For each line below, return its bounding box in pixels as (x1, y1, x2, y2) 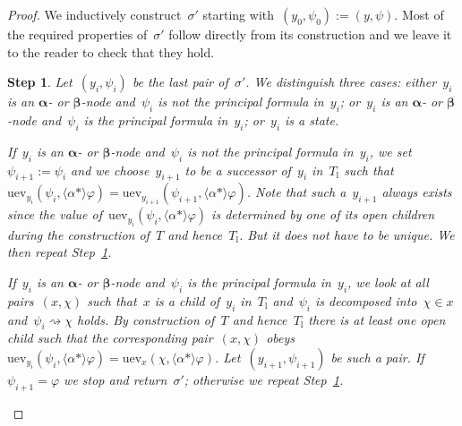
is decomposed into (315, 291, 417, 310)
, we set (369, 141, 412, 160)
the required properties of (7, 25, 148, 43)
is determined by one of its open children (211, 205, 435, 224)
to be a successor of (184, 160, 291, 179)
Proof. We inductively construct (7, 5, 182, 23)
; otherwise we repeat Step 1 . (184, 370, 344, 388)
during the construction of (7, 225, 150, 243)
